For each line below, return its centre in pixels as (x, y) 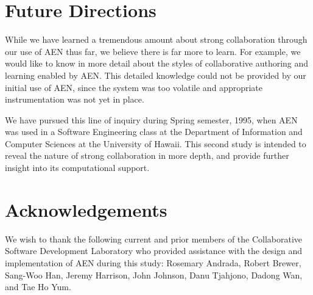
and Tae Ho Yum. (38, 287)
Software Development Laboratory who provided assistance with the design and (154, 251)
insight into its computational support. (77, 168)
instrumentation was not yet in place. (75, 99)
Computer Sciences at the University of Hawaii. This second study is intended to (156, 143)
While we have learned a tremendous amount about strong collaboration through (156, 39)
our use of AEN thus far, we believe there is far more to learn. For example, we (153, 51)
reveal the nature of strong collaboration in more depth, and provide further (147, 155)
